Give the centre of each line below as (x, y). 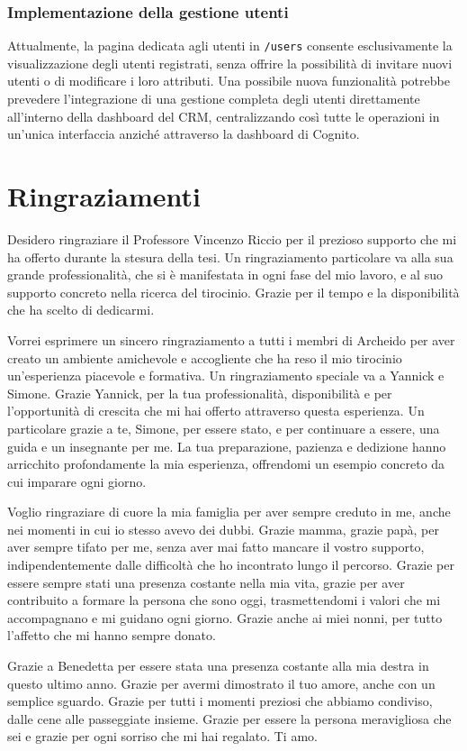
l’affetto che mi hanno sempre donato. (112, 635)
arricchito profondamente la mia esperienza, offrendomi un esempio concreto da (226, 464)
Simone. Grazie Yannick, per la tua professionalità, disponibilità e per (200, 393)
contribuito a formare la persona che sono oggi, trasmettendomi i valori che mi (224, 600)
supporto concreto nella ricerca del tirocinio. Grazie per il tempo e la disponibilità (233, 292)
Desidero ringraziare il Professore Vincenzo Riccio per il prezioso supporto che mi (232, 238)
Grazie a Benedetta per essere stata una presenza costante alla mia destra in (218, 666)
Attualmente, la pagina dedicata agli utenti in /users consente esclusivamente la (230, 46)
